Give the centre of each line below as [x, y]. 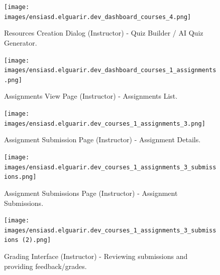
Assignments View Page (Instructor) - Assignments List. [91, 96]
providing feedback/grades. [45, 266]
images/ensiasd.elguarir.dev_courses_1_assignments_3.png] [105, 123]
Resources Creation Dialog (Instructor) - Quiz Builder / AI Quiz [104, 33]
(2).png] [36, 240]
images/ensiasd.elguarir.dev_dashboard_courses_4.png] [98, 17]
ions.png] [20, 177]
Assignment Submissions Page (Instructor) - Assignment [91, 193]
